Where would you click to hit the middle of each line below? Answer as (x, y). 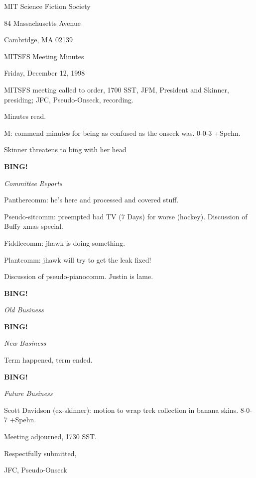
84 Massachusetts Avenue (42, 23)
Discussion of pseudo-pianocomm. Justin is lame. (79, 276)
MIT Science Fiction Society (47, 6)
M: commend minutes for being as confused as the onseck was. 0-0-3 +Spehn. (122, 133)
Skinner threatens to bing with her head (65, 149)
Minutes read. (25, 116)
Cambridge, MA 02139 (39, 40)
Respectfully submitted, (40, 453)
